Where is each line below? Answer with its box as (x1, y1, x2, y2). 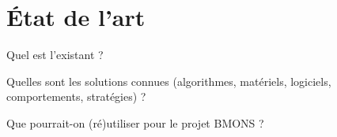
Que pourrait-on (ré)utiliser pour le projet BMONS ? (6, 114, 264, 131)
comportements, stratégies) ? (6, 88, 146, 105)
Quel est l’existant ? (6, 46, 104, 63)
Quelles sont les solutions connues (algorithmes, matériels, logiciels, (6, 72, 331, 89)
